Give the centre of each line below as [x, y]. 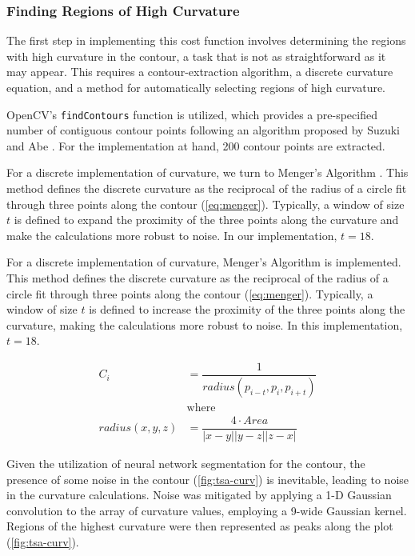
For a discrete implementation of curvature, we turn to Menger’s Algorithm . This [207, 172]
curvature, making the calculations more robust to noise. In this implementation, [205, 324]
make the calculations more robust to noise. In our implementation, [172, 235]
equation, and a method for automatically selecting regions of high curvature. [196, 87]
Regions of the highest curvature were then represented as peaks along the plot [200, 526]
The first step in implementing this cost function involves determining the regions [206, 40]
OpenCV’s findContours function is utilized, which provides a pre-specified [192, 114]
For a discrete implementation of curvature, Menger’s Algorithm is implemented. [204, 262]
